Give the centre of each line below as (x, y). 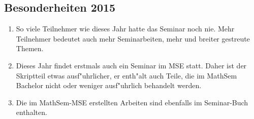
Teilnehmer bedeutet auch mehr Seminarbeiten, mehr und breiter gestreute (133, 38)
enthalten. (31, 112)
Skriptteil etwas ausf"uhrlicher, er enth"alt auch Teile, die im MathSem (126, 75)
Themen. (30, 48)
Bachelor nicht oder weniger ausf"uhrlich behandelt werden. (109, 85)
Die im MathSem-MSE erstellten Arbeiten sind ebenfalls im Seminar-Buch (132, 102)
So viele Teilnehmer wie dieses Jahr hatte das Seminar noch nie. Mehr (125, 29)
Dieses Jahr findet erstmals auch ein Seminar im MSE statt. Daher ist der (131, 65)
